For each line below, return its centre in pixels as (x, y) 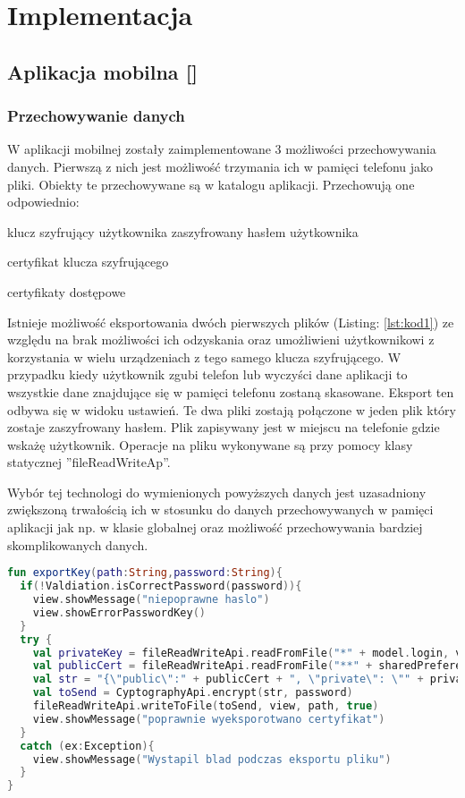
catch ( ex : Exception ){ (87, 746)
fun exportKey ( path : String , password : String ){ (145, 573)
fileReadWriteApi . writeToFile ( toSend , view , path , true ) (206, 706)
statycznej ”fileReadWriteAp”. (89, 462)
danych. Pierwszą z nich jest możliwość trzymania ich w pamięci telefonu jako (220, 166)
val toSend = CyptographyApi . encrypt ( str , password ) (193, 693)
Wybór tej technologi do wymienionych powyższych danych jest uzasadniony (217, 492)
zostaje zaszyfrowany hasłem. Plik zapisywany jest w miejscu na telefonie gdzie (224, 427)
